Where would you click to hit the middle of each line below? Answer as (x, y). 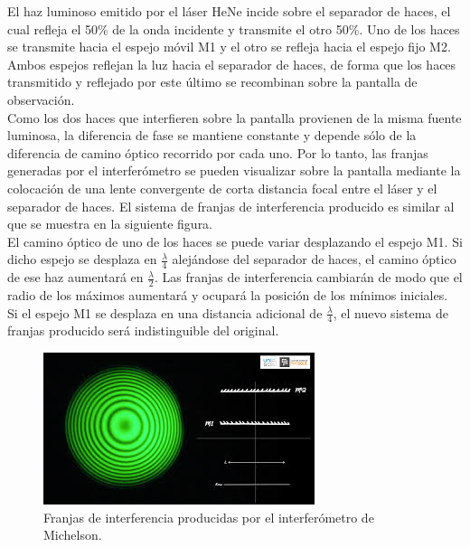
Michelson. (73, 535)
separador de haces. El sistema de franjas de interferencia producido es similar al (231, 206)
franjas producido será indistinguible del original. (143, 330)
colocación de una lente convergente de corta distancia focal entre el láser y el (222, 188)
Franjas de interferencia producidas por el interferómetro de (209, 517)
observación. (41, 99)
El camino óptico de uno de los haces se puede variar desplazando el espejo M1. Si (235, 241)
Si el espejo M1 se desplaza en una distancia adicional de (165, 312)
